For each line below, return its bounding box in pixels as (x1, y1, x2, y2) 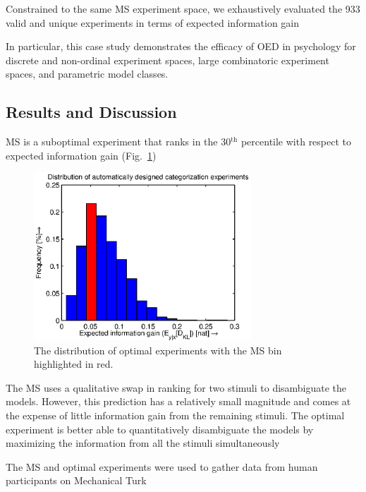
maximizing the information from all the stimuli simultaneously (6, 436, 280, 450)
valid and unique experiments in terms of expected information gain (6, 15, 300, 30)
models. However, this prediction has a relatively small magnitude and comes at (6, 394, 351, 409)
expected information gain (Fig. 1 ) (6, 148, 157, 162)
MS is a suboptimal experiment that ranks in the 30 (6, 134, 231, 149)
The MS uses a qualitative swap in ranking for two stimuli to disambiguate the (6, 380, 347, 395)
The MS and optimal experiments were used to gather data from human (6, 459, 318, 474)
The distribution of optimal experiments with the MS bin (34, 342, 282, 357)
